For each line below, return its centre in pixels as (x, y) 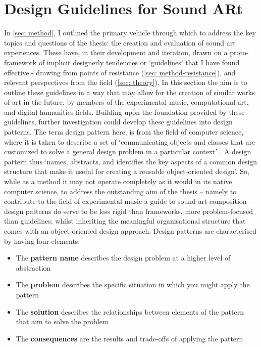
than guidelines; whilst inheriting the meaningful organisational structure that (125, 221)
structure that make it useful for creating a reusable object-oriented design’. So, (127, 171)
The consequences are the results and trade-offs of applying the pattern (129, 338)
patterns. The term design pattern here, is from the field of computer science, (124, 132)
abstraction (33, 267)
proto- (239, 52)
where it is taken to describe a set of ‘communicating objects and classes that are (130, 141)
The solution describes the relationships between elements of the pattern (130, 311)
